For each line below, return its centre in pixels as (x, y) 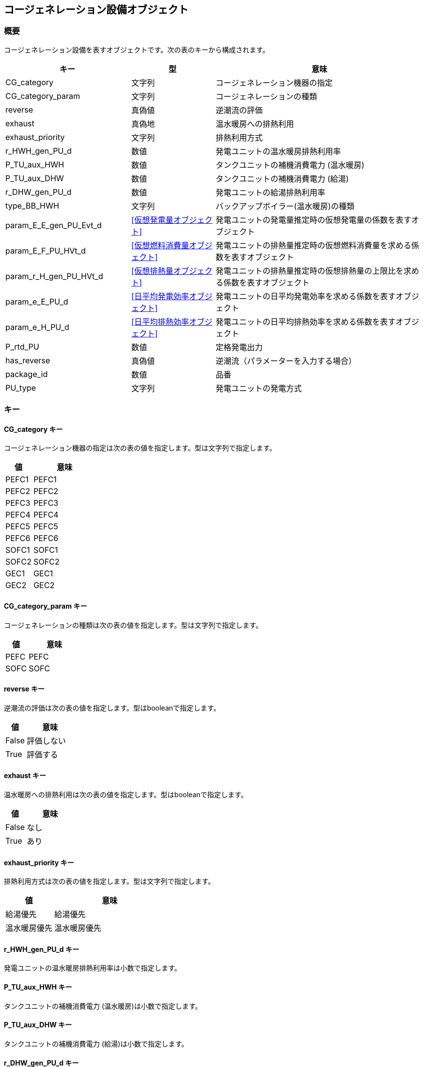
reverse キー (24, 689)
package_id (27, 374)
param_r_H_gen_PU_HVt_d (54, 276)
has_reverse (28, 360)
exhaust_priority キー (39, 862)
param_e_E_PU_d (37, 301)
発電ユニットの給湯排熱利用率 (270, 192)
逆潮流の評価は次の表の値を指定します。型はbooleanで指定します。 (112, 708)
